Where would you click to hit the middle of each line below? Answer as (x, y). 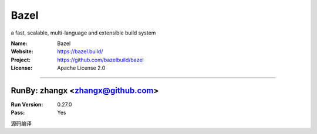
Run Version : (27, 105)
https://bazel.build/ (80, 51)
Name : (19, 43)
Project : (21, 60)
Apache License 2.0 (81, 68)
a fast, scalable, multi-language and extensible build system (83, 33)
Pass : (18, 113)
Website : (22, 51)
